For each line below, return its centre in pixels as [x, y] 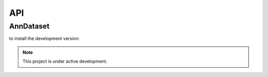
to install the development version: [44, 38]
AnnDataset [29, 26]
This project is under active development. [65, 61]
